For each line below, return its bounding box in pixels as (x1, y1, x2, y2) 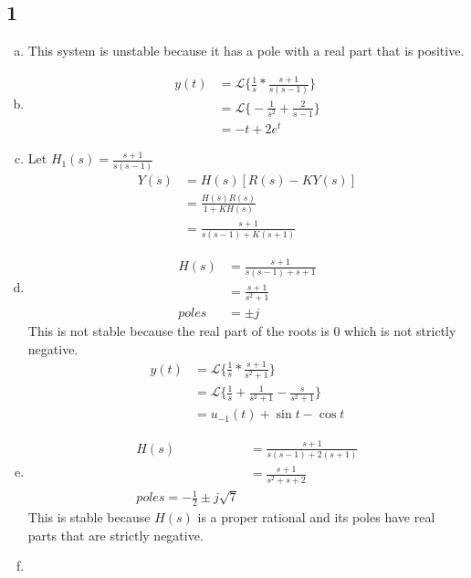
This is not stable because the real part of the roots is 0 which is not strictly (27, 321, 456, 341)
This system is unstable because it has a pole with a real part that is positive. (27, 41, 465, 60)
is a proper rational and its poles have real (197, 507, 435, 526)
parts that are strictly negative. (27, 525, 204, 544)
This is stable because (27, 507, 151, 526)
